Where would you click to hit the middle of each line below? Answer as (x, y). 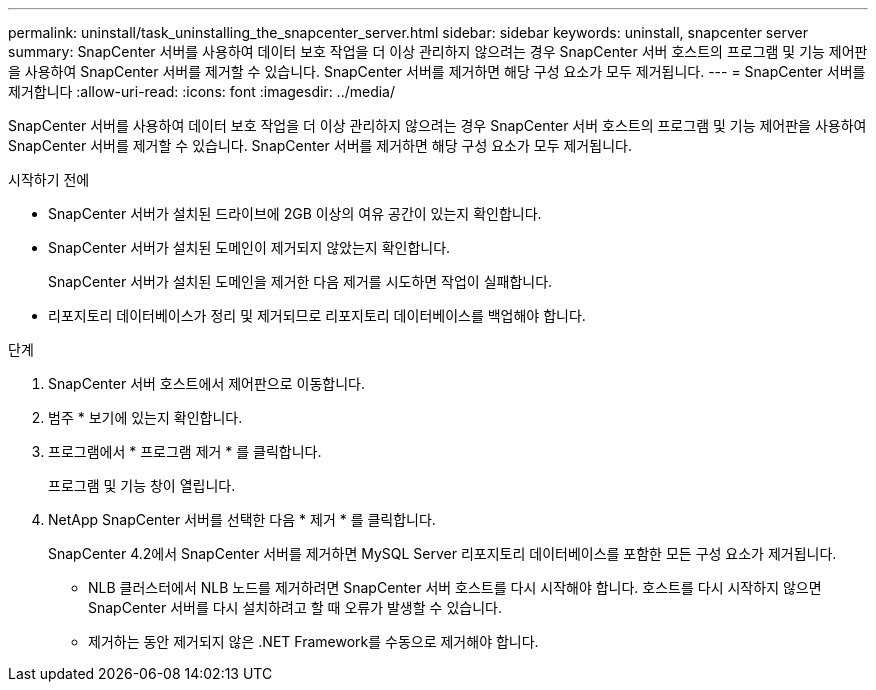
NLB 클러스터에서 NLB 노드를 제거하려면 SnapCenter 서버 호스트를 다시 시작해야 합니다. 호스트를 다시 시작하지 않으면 (455, 587)
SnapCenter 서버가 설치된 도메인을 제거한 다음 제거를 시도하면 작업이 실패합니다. (300, 281)
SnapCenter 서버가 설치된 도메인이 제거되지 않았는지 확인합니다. (249, 247)
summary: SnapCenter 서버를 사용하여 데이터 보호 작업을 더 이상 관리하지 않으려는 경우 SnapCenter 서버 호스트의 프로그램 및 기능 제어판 (438, 51)
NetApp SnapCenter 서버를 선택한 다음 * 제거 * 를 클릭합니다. (242, 519)
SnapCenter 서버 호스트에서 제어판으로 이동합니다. (206, 383)
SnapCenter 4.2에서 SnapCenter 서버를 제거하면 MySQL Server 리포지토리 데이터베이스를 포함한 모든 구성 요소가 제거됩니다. (442, 553)
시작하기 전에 (49, 179)
